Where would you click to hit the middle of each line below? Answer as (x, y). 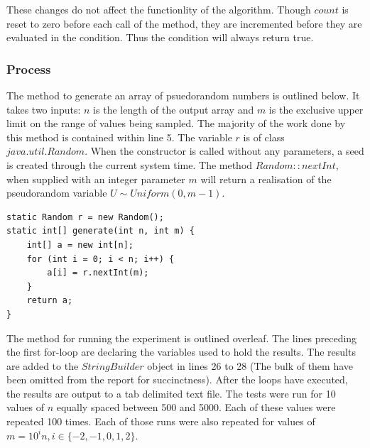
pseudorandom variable (57, 193)
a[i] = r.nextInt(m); (98, 273)
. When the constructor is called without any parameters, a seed (224, 151)
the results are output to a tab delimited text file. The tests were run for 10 (171, 393)
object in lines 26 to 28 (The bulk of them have (250, 365)
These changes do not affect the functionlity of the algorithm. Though (159, 9)
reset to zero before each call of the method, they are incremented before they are (184, 23)
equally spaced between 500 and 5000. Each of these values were (196, 407)
